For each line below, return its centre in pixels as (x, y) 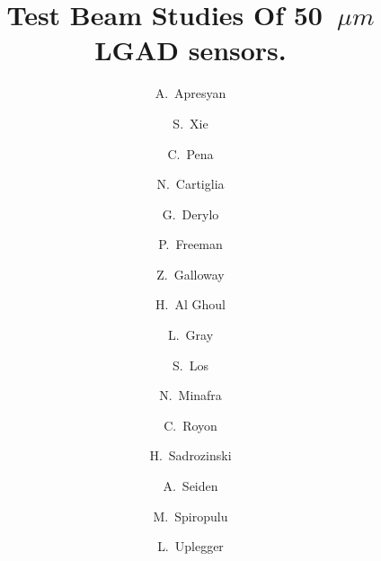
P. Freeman (190, 244)
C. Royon (190, 425)
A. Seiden (190, 486)
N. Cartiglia (190, 184)
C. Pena (190, 153)
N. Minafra (190, 395)
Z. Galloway (190, 274)
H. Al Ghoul (190, 304)
